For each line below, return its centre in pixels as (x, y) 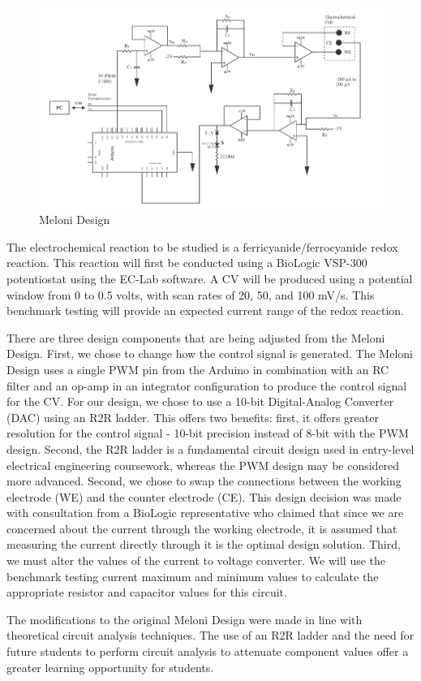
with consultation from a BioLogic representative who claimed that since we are (205, 513)
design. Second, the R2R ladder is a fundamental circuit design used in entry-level (210, 448)
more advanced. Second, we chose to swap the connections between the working (204, 481)
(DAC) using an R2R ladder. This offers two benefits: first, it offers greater (193, 417)
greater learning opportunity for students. (110, 667)
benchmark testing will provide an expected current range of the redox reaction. (205, 310)
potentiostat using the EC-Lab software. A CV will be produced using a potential (210, 278)
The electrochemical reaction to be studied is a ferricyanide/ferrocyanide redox (202, 246)
